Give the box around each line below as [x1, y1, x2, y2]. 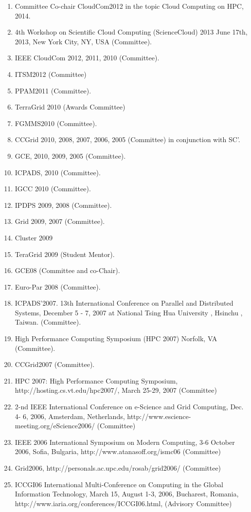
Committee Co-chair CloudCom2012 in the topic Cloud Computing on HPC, [15, 1, 244, 11]
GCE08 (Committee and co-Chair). [15, 265, 120, 275]
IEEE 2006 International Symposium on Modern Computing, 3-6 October [15, 437, 235, 447]
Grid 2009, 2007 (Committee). [15, 216, 105, 226]
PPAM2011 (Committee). [15, 85, 91, 95]
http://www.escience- [127, 411, 191, 421]
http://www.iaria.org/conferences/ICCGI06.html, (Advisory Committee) [15, 498, 232, 508]
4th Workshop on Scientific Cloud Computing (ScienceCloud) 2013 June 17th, [15, 27, 248, 37]
